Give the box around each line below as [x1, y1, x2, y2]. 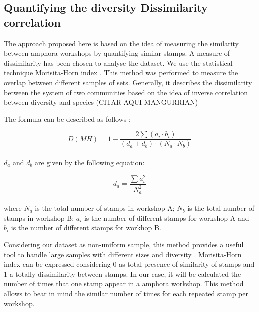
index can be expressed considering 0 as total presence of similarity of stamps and [4, 259, 255, 269]
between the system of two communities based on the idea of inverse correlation [4, 87, 248, 97]
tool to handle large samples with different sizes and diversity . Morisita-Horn [4, 249, 242, 259]
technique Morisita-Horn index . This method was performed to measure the [4, 67, 238, 78]
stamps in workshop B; [4, 212, 74, 223]
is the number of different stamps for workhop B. [11, 222, 161, 233]
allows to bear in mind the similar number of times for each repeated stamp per [4, 288, 248, 298]
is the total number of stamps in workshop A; [35, 203, 175, 213]
